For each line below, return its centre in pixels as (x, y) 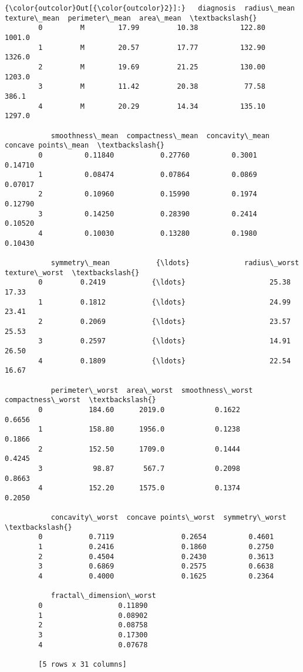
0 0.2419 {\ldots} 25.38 (164, 282)
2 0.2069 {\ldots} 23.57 (164, 322)
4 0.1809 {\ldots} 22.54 (164, 361)
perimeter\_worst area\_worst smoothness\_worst (152, 390)
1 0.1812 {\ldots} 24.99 (164, 302)
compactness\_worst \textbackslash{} (80, 400)
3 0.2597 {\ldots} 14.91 (164, 341)
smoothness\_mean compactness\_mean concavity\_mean (160, 136)
